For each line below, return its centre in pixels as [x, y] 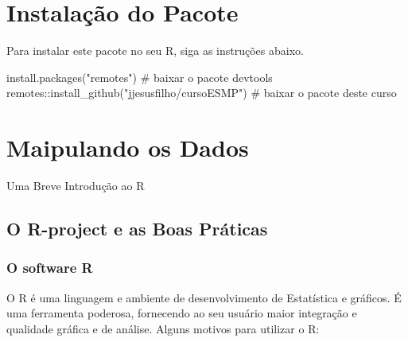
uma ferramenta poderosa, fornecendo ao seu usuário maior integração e [182, 313]
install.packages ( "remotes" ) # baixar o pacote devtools [140, 77]
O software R [50, 268]
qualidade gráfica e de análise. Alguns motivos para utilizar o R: [163, 328]
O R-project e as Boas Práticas [137, 229]
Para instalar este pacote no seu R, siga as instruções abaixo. [155, 51]
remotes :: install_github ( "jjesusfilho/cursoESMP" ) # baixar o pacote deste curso [202, 93]
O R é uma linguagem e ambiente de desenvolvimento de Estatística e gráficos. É [204, 297]
